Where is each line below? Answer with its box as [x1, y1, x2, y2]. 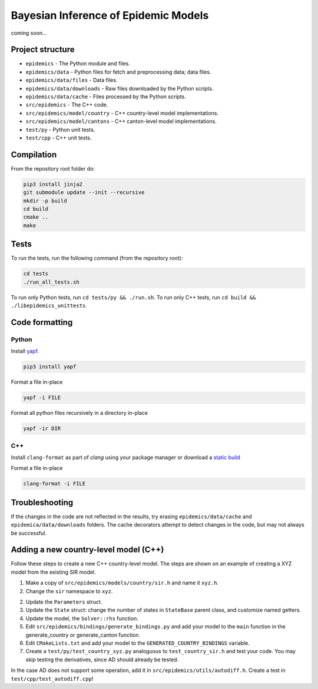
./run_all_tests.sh [23, 278, 79, 285]
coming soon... [11, 29, 47, 36]
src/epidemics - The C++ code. [25, 101, 108, 108]
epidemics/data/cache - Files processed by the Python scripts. [25, 93, 187, 100]
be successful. [11, 530, 47, 537]
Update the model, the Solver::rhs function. [25, 615, 138, 622]
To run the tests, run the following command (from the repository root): [11, 255, 183, 262]
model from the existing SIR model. [11, 568, 97, 575]
